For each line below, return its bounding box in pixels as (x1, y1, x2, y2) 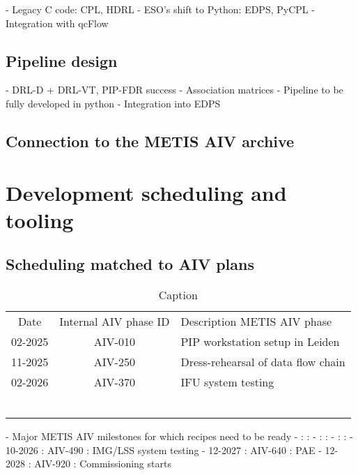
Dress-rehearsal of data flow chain (180, 354, 345, 370)
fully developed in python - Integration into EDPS (6, 96, 221, 110)
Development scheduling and (6, 178, 287, 206)
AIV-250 (93, 354, 135, 370)
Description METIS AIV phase (180, 313, 332, 330)
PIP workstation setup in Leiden (180, 333, 340, 350)
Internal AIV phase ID (59, 313, 170, 330)
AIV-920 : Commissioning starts (34, 456, 171, 471)
